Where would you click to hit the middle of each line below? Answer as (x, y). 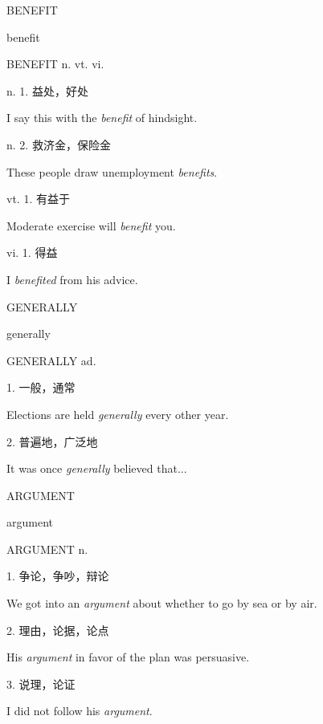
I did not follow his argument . (80, 711)
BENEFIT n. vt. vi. (55, 64)
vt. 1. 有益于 (38, 199)
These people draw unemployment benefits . (112, 171)
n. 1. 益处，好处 (47, 90)
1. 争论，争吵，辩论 (58, 576)
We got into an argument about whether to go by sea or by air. (162, 603)
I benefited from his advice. (72, 279)
